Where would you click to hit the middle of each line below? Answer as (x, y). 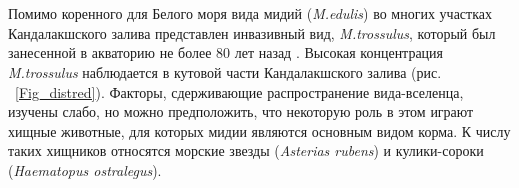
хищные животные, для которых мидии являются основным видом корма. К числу (259, 130)
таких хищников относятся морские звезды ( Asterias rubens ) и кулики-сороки (246, 150)
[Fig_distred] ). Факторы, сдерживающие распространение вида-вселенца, (239, 91)
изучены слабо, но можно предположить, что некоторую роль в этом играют (241, 111)
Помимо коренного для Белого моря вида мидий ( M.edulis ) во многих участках (250, 13)
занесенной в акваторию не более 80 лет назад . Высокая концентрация (226, 52)
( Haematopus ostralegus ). (85, 169)
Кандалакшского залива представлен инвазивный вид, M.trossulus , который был (252, 32)
